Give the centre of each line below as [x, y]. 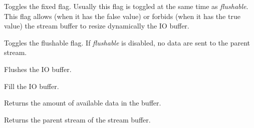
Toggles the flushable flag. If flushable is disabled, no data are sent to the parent [127, 42]
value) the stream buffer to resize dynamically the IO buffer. [97, 26]
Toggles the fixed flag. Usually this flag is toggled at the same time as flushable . [126, 6]
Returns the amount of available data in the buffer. [83, 103]
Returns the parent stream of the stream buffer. [77, 119]
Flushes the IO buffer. [38, 69]
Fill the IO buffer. [32, 86]
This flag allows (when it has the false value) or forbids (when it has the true [122, 16]
